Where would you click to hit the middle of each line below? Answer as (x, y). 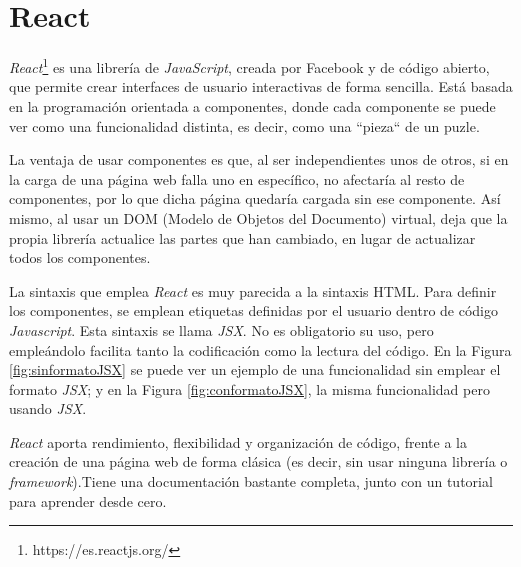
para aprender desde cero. (88, 500)
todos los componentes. (80, 257)
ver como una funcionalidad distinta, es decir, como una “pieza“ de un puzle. (244, 125)
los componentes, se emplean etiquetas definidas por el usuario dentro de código (254, 310)
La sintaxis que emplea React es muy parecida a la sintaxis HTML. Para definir (253, 290)
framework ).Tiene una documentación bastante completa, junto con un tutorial (251, 481)
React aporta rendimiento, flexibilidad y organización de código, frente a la (238, 441)
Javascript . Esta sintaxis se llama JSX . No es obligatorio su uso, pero (221, 329)
